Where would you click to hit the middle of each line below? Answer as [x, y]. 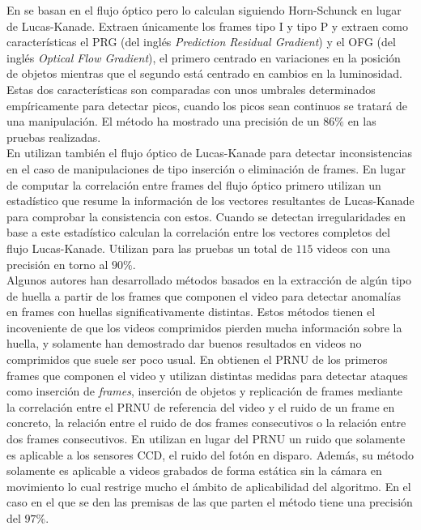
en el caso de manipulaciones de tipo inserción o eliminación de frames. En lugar [206, 168]
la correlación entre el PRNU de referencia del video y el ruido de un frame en [201, 406]
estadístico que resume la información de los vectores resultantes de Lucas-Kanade [210, 201]
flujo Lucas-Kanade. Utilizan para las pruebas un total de [149, 248]
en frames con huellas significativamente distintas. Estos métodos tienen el [191, 312]
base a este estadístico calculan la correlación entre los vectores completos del [198, 232]
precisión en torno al [57, 264]
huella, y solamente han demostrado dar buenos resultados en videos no [184, 343]
